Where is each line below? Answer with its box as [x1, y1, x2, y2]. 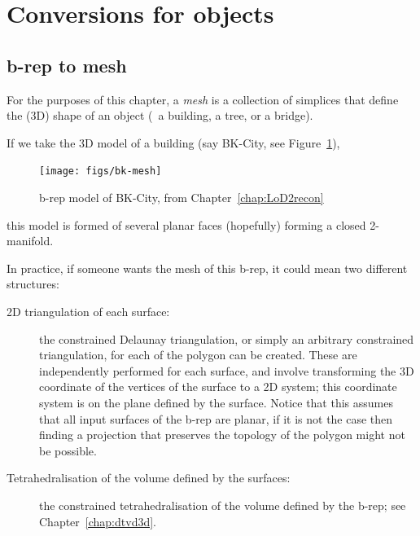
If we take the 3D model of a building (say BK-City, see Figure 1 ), [7, 134, 340, 151]
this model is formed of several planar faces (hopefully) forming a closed [7, 216, 366, 233]
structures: [7, 275, 59, 292]
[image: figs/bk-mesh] [39, 165, 162, 178]
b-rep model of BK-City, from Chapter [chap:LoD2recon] [39, 189, 324, 206]
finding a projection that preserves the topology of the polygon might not [39, 426, 405, 443]
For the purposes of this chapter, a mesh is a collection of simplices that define [7, 90, 399, 108]
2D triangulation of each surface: [7, 302, 170, 319]
